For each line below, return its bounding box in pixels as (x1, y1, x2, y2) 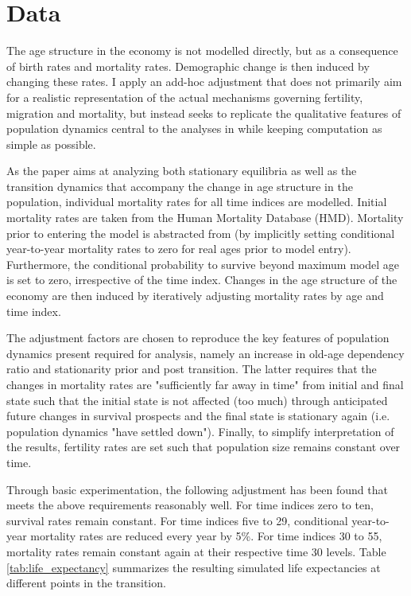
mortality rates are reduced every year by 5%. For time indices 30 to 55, (30, 528, 382, 544)
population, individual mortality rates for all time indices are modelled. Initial (6, 193, 387, 210)
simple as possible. (6, 135, 96, 152)
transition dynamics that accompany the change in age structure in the (6, 177, 353, 194)
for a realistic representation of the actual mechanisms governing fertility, (6, 88, 363, 105)
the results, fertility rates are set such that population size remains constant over (6, 438, 401, 455)
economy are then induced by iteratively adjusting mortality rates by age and (6, 287, 384, 304)
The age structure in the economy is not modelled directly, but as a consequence (6, 42, 398, 59)
